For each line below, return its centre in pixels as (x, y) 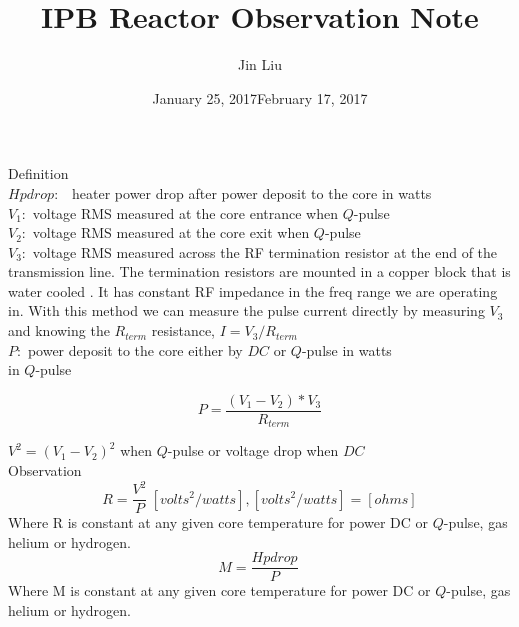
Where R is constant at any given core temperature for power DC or (218, 522)
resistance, (183, 330)
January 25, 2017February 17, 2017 (260, 97)
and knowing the (59, 330)
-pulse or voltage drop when (253, 450)
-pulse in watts (346, 349)
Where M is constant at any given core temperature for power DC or (219, 590)
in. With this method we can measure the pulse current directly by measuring (246, 310)
